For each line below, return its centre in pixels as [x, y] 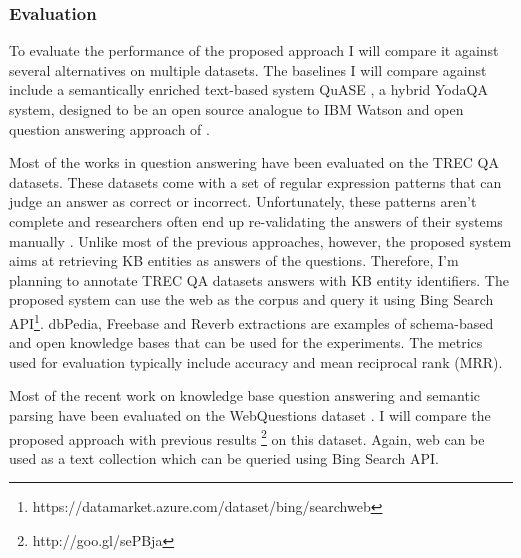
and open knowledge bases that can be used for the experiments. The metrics [246, 342]
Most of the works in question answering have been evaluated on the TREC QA [254, 162]
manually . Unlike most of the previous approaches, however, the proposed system [260, 240]
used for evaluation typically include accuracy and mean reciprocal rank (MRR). [256, 361]
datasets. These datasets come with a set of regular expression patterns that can [255, 181]
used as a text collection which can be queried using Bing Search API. [224, 457]
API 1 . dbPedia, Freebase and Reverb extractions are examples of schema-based [251, 321]
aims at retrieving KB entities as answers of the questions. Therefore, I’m [234, 260]
